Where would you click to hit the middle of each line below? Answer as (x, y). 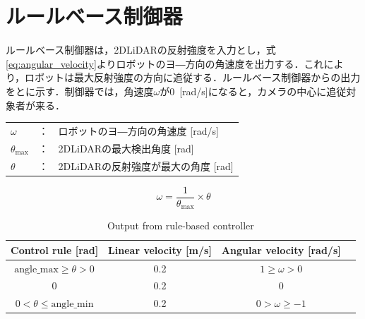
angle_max (36, 269)
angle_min (72, 305)
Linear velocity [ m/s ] (160, 249)
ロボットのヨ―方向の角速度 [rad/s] (138, 130)
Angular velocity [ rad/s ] (281, 249)
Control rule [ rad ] (55, 249)
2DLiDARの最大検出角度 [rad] (126, 148)
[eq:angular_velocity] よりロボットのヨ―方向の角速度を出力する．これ (165, 63)
